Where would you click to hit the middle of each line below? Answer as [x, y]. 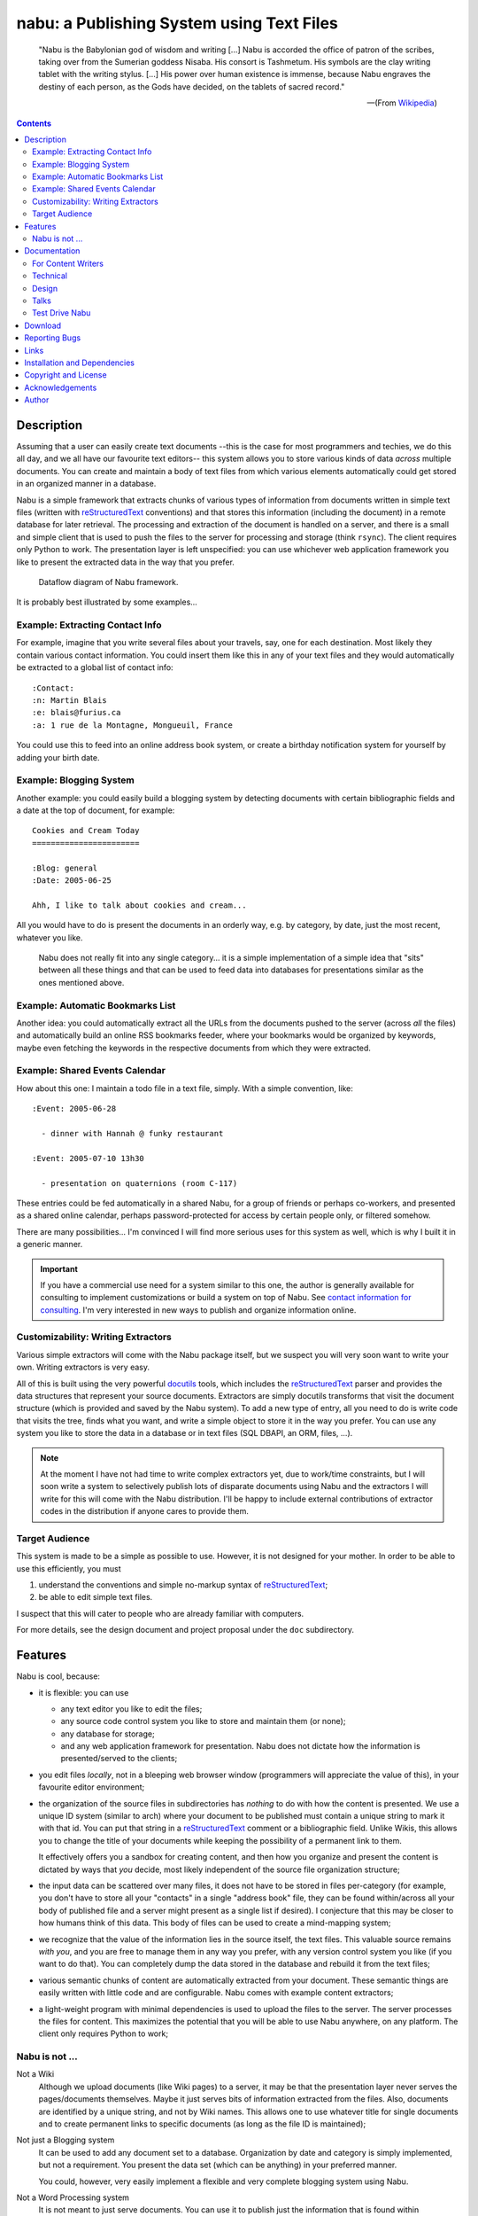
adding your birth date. [58, 757]
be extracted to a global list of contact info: [95, 667]
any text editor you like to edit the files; [131, 1709]
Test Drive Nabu [62, 313]
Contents [34, 123]
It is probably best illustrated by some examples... [107, 602]
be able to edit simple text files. [96, 1597]
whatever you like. [50, 937]
